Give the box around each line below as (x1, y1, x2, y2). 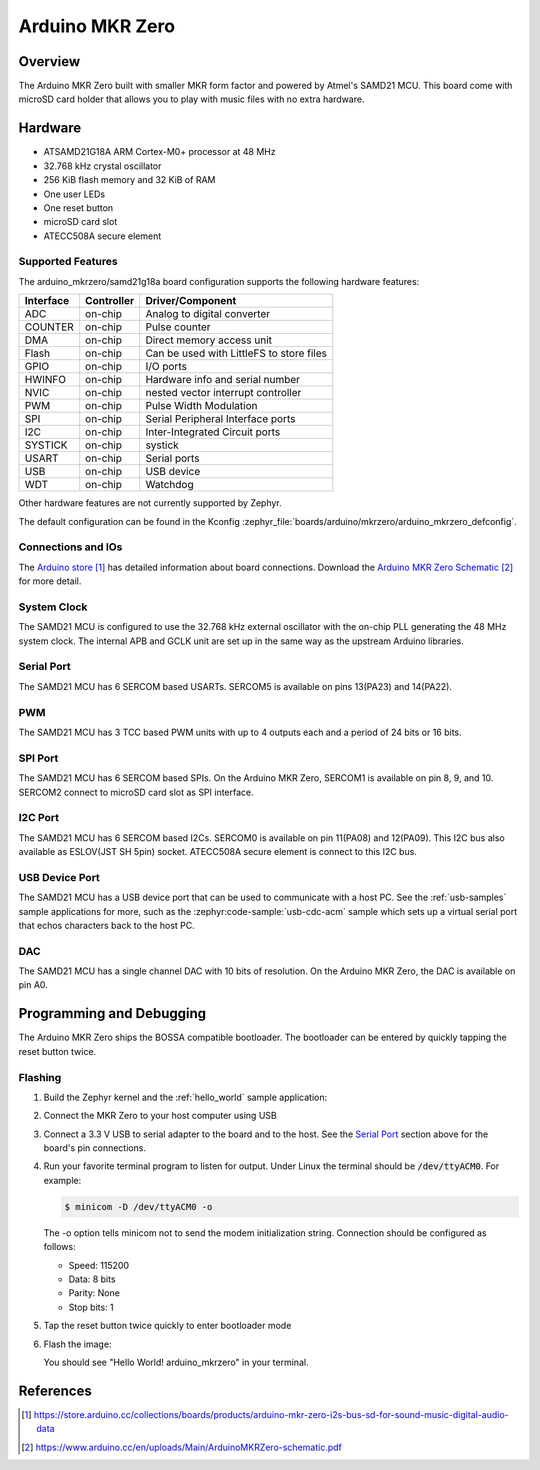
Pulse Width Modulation (145, 399, 258, 413)
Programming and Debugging (18, 1005, 207, 1022)
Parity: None (68, 1287, 120, 1299)
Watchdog (145, 478, 194, 492)
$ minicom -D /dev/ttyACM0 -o (64, 1201, 213, 1212)
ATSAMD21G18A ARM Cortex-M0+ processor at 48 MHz (43, 146, 276, 158)
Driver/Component (145, 294, 237, 308)
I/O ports (145, 360, 187, 374)
